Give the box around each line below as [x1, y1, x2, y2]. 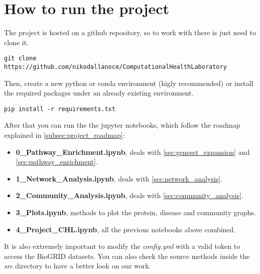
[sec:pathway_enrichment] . [16, 156, 98, 167]
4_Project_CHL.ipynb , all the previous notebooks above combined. [16, 224, 236, 234]
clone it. [4, 37, 29, 47]
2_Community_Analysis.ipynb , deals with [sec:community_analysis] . [16, 190, 243, 201]
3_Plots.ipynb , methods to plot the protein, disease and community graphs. [16, 207, 256, 218]
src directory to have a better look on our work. [4, 260, 151, 271]
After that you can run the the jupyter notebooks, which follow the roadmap [4, 120, 240, 130]
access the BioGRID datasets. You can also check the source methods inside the [4, 250, 250, 261]
